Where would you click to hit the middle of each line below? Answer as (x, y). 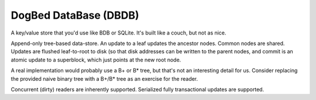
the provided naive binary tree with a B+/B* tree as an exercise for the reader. (104, 78)
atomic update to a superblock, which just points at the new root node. (96, 60)
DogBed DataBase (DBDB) (75, 15)
